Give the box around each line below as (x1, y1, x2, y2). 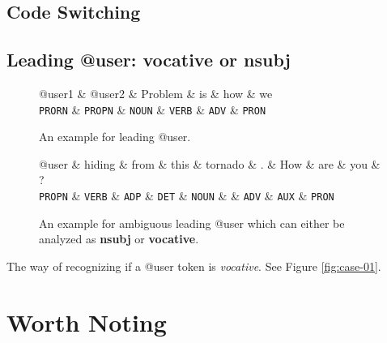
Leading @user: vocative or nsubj (6, 47, 291, 72)
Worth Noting (6, 305, 167, 338)
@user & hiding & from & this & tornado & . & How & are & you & (39, 155, 381, 172)
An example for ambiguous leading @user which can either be (39, 214, 345, 231)
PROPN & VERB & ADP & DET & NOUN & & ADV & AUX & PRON (39, 187, 334, 204)
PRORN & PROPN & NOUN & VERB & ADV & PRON (39, 101, 266, 118)
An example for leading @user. (39, 128, 191, 145)
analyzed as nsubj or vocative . (39, 230, 199, 247)
